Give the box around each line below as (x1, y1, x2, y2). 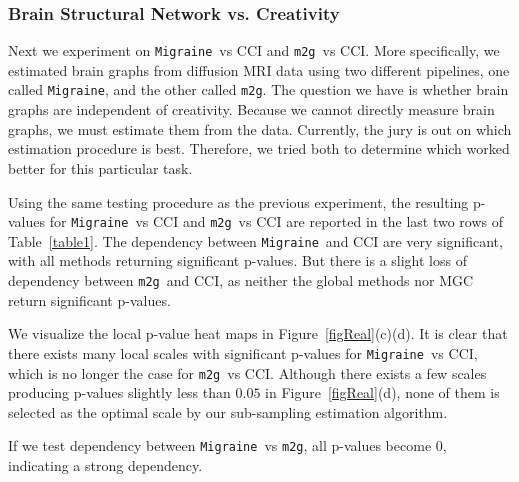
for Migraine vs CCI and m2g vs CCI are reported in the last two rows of (49, 211, 504, 232)
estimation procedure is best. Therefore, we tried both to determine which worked (8, 138, 510, 159)
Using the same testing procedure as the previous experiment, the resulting (8, 191, 469, 212)
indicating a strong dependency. (8, 455, 203, 475)
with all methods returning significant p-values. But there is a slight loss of (8, 250, 467, 271)
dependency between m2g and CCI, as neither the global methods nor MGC (8, 270, 474, 290)
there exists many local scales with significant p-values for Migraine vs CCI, (8, 342, 478, 363)
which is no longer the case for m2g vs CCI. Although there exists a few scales (8, 362, 487, 383)
